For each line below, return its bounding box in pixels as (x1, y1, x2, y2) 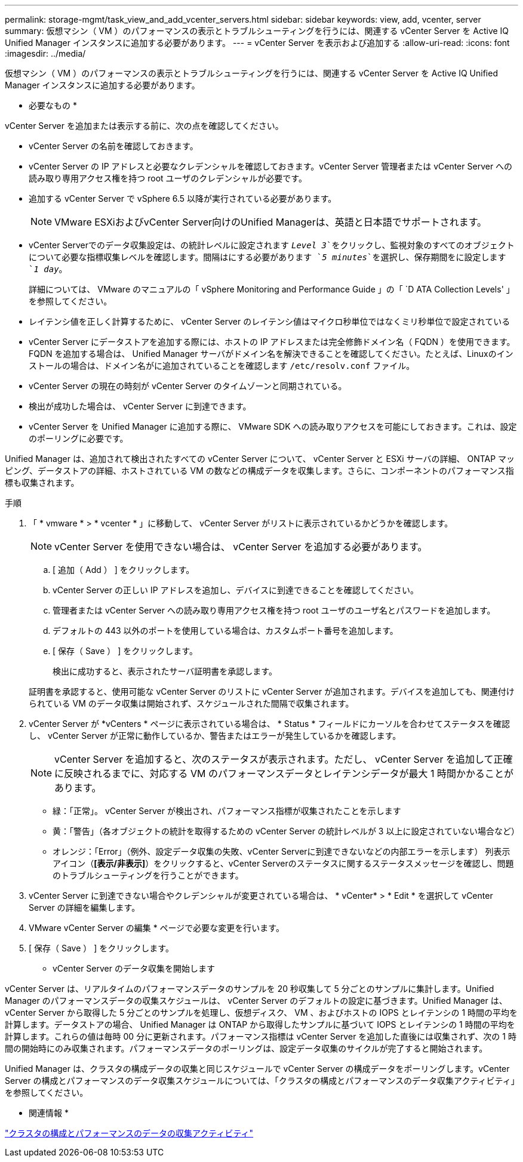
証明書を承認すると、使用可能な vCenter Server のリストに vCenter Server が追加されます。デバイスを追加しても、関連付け (29, 686, 515, 696)
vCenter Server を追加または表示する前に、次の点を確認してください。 (5, 121, 284, 131)
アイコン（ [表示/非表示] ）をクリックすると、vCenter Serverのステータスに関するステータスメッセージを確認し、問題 (53, 858, 514, 868)
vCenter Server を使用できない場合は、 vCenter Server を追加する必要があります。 (54, 541, 427, 553)
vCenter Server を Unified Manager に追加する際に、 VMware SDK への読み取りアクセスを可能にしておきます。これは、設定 (29, 421, 517, 431)
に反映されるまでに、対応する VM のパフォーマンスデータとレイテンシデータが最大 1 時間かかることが (54, 768, 513, 779)
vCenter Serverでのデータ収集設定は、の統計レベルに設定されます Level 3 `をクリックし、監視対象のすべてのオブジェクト (29, 240, 515, 250)
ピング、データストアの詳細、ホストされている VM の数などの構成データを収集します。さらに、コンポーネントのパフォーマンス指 (5, 466, 514, 476)
